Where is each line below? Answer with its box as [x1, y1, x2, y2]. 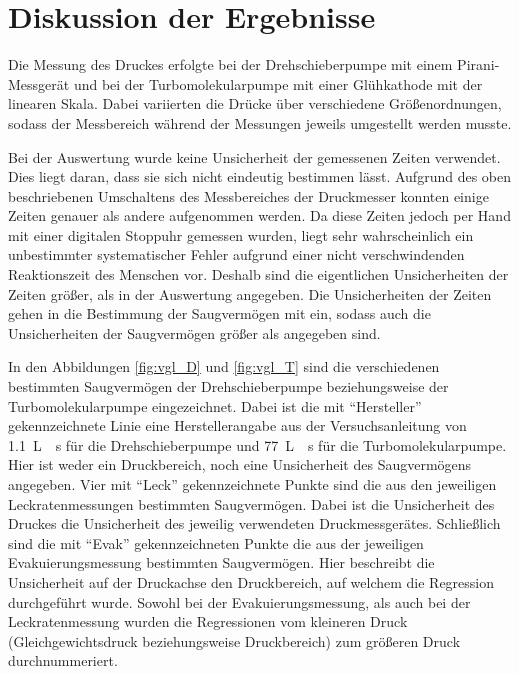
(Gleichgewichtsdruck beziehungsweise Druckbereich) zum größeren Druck [8, 630, 461, 651]
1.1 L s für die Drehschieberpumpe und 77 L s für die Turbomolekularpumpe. [8, 434, 507, 455]
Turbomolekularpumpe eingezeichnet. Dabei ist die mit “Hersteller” [8, 395, 422, 416]
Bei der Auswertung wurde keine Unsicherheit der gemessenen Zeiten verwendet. [8, 146, 501, 167]
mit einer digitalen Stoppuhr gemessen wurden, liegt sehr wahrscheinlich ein [8, 224, 474, 245]
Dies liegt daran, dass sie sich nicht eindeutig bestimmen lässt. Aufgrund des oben [8, 166, 512, 187]
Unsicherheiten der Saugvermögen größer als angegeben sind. [8, 322, 381, 343]
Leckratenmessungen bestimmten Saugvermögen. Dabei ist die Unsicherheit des [8, 493, 495, 514]
